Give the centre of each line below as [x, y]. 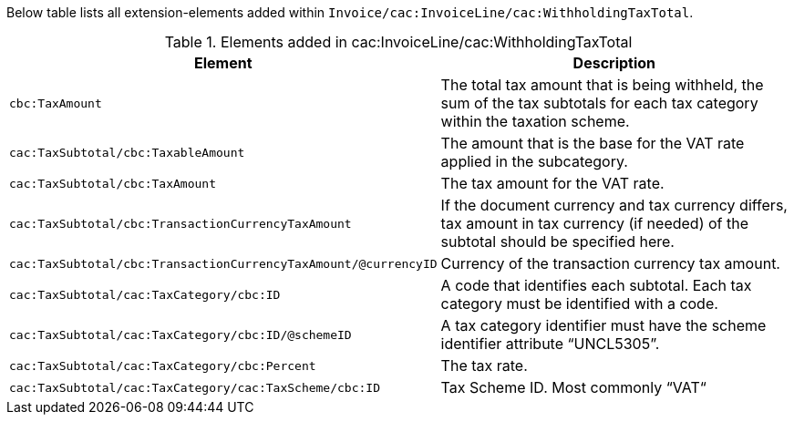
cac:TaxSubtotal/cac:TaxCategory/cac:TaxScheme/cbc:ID [195, 387]
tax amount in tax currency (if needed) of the [595, 223]
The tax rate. [484, 365]
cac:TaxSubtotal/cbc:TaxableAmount [127, 152]
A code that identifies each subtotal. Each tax [596, 285]
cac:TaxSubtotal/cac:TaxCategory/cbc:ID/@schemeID [180, 335]
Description [614, 63]
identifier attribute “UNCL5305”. [550, 344]
